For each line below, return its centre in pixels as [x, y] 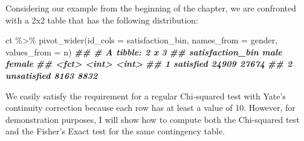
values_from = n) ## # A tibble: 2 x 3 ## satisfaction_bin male [144, 52]
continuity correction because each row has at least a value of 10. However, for [150, 108]
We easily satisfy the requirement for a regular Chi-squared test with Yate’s [146, 96]
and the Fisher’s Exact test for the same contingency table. [115, 131]
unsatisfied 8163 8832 [52, 75]
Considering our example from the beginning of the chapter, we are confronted [151, 8]
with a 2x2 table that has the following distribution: [102, 20]
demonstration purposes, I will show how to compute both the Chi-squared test [153, 119]
